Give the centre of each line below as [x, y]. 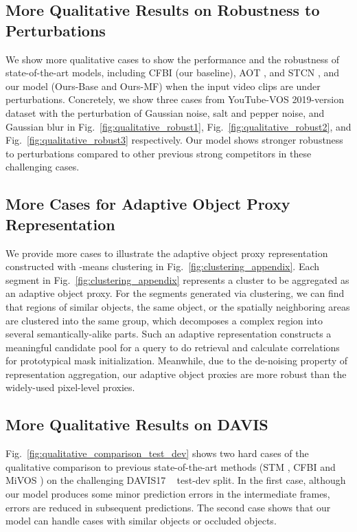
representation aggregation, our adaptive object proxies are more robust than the [176, 374]
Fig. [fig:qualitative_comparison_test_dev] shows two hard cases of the [157, 453]
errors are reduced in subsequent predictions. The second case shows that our [168, 507]
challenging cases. [43, 167]
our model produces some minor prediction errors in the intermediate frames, [168, 494]
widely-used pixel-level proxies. [70, 387]
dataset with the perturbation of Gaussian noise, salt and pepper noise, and [165, 112]
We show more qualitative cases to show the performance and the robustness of [172, 59]
